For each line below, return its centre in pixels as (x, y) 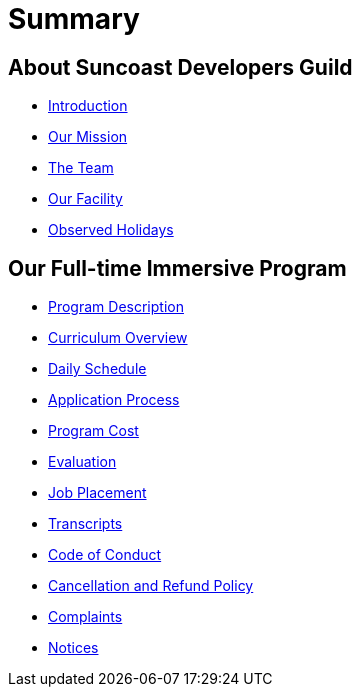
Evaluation (82, 462)
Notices (73, 648)
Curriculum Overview (118, 338)
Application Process (114, 400)
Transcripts (85, 524)
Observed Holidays (111, 230)
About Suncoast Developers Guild (180, 67)
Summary (74, 19)
